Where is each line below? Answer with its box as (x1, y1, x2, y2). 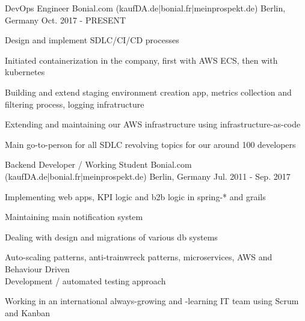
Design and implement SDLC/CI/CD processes (5, 34, 179, 46)
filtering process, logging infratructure (5, 97, 144, 110)
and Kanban (5, 306, 51, 319)
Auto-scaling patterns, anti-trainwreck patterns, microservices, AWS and (5, 251, 273, 263)
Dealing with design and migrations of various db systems (5, 230, 218, 243)
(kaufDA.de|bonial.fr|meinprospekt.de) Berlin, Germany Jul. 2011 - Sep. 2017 (5, 170, 291, 182)
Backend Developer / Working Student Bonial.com (5, 158, 192, 171)
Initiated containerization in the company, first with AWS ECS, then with (5, 53, 278, 66)
